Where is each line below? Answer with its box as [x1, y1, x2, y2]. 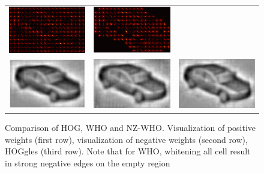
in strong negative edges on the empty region [5, 156, 170, 169]
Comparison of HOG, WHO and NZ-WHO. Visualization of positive [5, 121, 256, 134]
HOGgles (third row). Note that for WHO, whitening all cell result [5, 145, 251, 157]
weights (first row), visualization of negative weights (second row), [5, 133, 248, 145]
